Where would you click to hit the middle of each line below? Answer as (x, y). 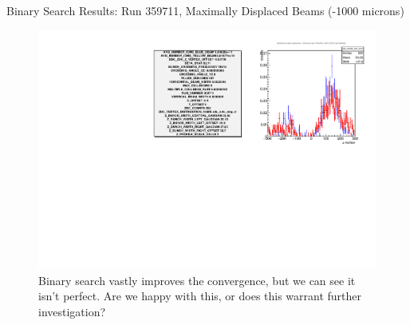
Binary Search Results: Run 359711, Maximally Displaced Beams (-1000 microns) (205, 10)
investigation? (72, 312)
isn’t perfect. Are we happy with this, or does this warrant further (200, 296)
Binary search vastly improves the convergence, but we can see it (197, 280)
